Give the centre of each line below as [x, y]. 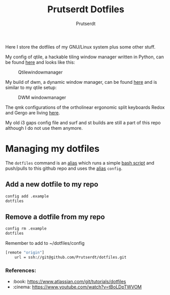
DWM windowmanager [42, 97]
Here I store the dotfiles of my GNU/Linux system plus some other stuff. [80, 47]
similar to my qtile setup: [31, 87]
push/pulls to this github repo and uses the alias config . [64, 168]
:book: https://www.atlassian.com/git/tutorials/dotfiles [69, 282]
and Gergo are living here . [33, 112]
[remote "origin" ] [25, 253]
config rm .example [26, 229]
